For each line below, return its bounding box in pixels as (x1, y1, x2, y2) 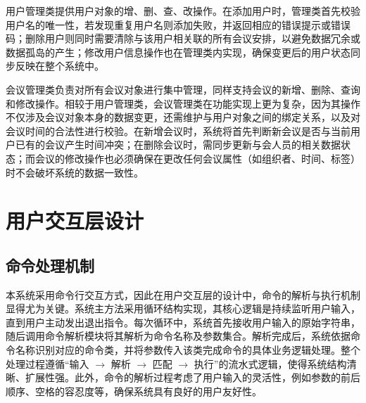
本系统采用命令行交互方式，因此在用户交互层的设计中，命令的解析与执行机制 (6, 287, 360, 302)
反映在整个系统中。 (15, 58, 104, 73)
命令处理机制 (6, 254, 94, 276)
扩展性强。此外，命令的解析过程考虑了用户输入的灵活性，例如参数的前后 (25, 370, 360, 385)
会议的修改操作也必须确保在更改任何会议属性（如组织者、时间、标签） (34, 151, 360, 165)
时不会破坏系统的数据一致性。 (6, 165, 144, 179)
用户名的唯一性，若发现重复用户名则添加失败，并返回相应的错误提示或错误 (6, 17, 351, 32)
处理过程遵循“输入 (6, 356, 89, 371)
